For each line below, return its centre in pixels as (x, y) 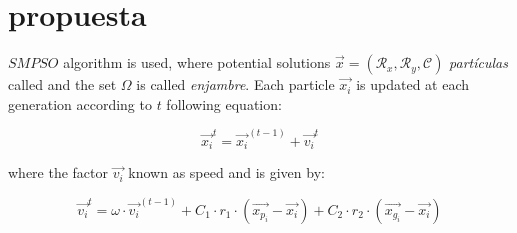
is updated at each (413, 84)
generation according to (80, 103)
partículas (478, 62)
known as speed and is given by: (226, 172)
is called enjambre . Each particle (235, 84)
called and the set (62, 84)
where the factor (58, 172)
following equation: (224, 103)
